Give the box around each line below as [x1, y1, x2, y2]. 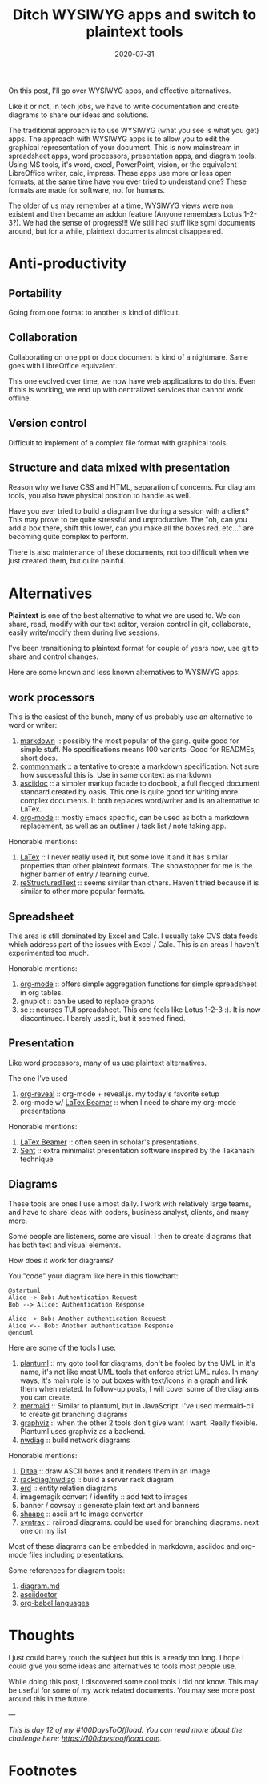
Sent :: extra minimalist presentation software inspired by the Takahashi [19, 1145, 256, 1155]
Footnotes [8, 1762, 78, 1779]
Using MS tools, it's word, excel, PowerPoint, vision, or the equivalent [8, 159, 237, 169]
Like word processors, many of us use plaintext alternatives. [8, 1058, 207, 1067]
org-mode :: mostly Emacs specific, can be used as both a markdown [19, 813, 250, 823]
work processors [8, 690, 95, 704]
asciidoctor [19, 1589, 58, 1599]
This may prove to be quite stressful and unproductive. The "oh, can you [8, 515, 247, 525]
